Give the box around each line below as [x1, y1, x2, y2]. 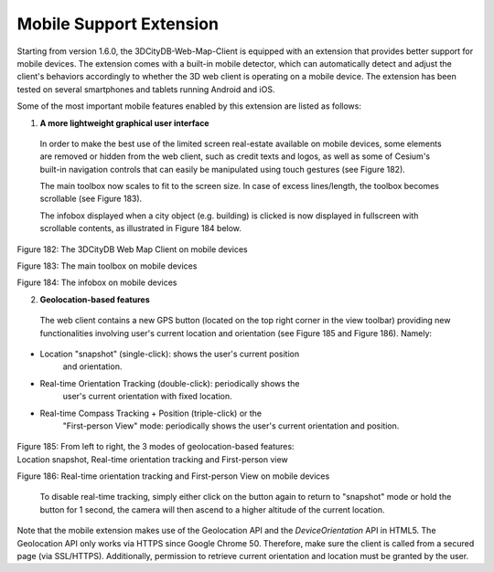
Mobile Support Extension [16, 14, 220, 34]
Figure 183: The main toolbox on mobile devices [16, 260, 198, 271]
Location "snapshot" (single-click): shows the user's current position [39, 348, 300, 359]
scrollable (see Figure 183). [39, 193, 143, 205]
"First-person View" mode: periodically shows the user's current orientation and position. [62, 420, 400, 431]
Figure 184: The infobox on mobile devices [16, 277, 177, 288]
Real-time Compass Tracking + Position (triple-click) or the [39, 408, 263, 418]
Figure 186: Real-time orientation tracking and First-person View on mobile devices [16, 471, 330, 482]
